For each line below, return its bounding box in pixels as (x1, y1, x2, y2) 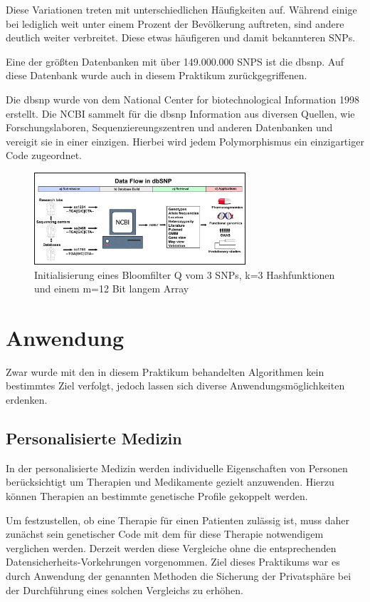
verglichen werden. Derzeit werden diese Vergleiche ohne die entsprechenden (6, 540, 337, 555)
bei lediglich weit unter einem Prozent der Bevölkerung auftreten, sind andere (6, 16, 344, 31)
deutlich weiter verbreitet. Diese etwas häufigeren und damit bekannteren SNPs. (6, 30, 356, 45)
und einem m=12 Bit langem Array (34, 281, 189, 296)
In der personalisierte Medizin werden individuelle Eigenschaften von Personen (6, 460, 348, 475)
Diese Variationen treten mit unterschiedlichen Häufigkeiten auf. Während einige (6, 2, 357, 16)
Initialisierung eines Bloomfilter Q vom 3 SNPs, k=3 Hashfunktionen (34, 267, 335, 282)
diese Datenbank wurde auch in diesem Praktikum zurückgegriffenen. (6, 68, 307, 83)
